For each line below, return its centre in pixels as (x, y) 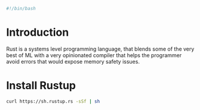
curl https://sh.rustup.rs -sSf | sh (53, 101)
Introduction (38, 32)
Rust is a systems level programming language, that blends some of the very (100, 49)
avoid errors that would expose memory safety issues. (73, 61)
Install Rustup (41, 86)
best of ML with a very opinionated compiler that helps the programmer (94, 55)
